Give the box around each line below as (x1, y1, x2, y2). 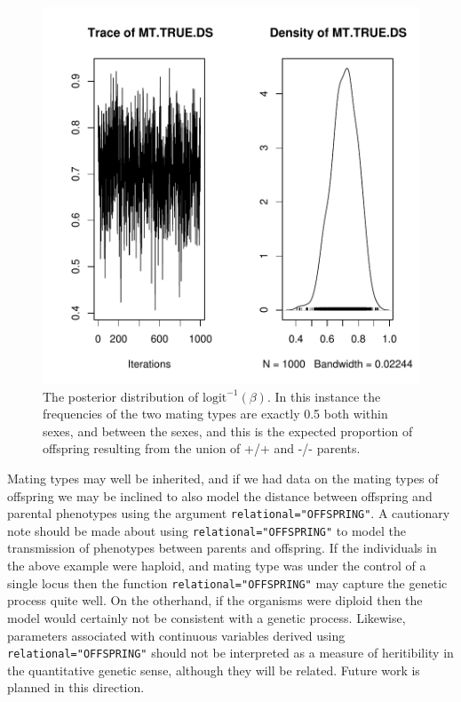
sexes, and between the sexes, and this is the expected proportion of (43, 421, 413, 440)
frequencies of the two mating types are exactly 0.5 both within (43, 404, 388, 423)
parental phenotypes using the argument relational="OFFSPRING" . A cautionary (7, 504, 450, 523)
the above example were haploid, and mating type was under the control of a (7, 556, 426, 575)
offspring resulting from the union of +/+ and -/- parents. (43, 439, 361, 458)
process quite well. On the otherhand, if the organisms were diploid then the (7, 591, 423, 610)
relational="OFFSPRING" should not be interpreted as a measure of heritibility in (7, 643, 454, 662)
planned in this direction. (7, 678, 145, 697)
